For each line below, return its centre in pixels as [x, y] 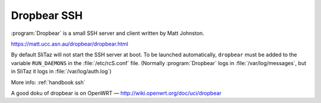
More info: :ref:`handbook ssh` [48, 82]
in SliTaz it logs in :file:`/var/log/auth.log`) [61, 72]
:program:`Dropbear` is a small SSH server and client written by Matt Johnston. [108, 33]
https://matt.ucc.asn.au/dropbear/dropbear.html [70, 44]
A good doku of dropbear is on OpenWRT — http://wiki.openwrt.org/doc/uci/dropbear [116, 93]
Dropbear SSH [47, 15]
